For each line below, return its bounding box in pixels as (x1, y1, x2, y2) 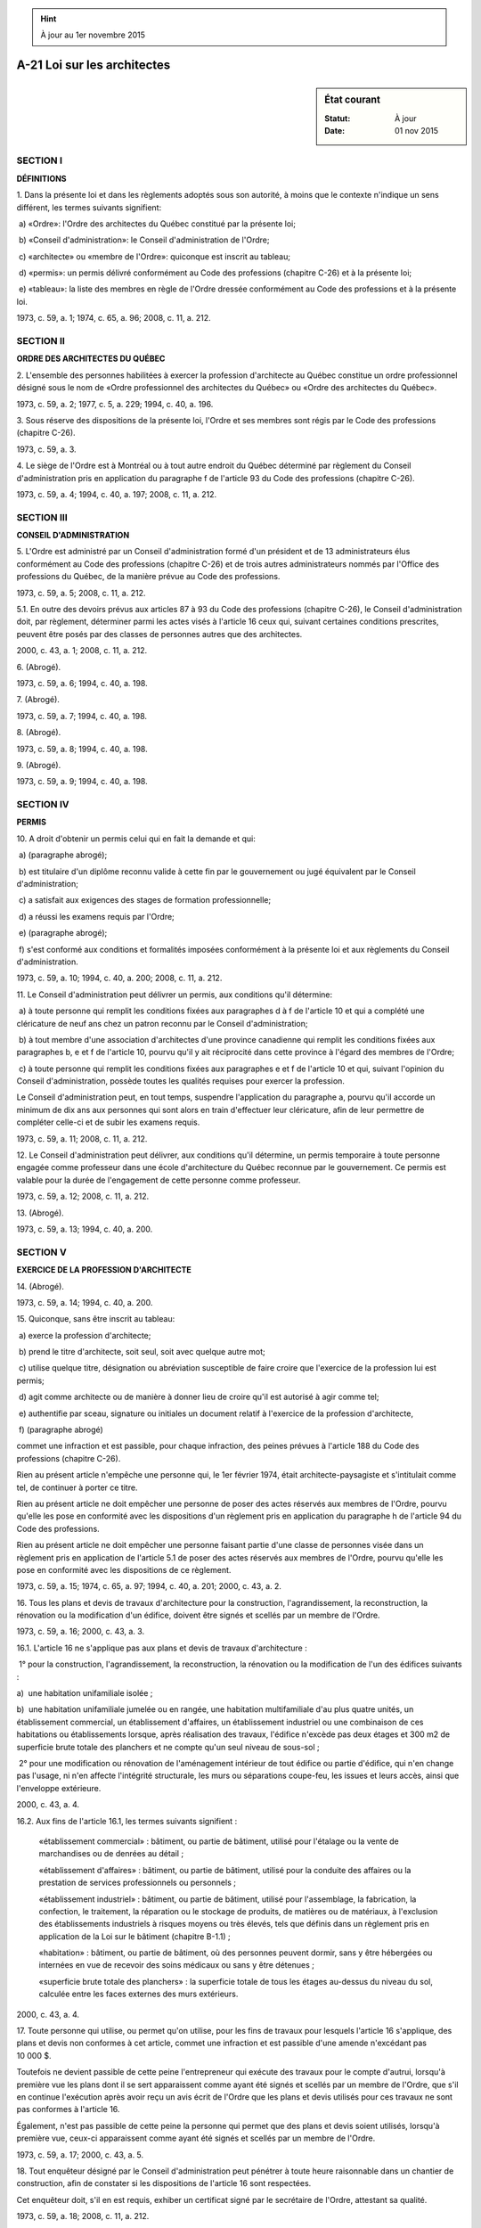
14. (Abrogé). (16, 1281, 64, 1291)
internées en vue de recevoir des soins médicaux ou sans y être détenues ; (38, 1960, 315, 1970)
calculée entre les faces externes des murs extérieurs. (38, 1988, 239, 2000)
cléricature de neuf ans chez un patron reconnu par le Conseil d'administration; (16, 1018, 308, 1028)
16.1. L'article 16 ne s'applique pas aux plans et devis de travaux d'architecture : (16, 1642, 307, 1653)
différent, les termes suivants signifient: (16, 201, 162, 213)
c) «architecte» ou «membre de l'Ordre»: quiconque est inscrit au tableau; (18, 250, 291, 262)
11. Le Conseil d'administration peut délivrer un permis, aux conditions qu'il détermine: (16, 989, 333, 1000)
